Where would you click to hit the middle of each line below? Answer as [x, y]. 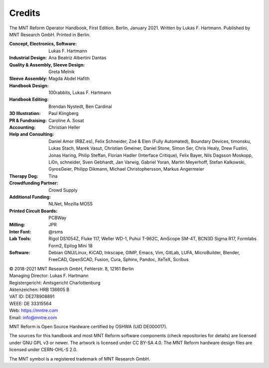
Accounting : [22, 127]
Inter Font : [20, 232]
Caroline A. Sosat [66, 120]
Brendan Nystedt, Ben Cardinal [80, 106]
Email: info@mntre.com [33, 317]
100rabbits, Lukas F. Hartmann [80, 92]
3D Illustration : [25, 113]
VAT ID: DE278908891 [32, 296]
